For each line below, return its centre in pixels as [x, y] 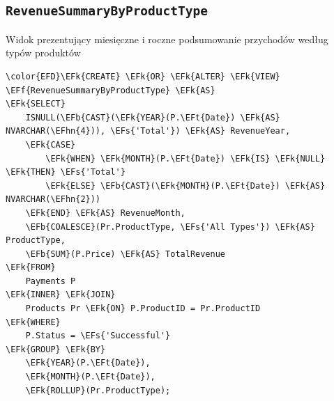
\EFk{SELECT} [36, 104]
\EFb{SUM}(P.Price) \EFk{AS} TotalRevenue [125, 254]
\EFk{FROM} [31, 268]
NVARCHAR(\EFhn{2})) [53, 199]
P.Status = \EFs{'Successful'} [98, 336]
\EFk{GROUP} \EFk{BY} [56, 349]
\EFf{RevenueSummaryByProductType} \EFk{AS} [111, 90]
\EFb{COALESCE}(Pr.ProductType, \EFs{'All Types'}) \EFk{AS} [170, 227]
